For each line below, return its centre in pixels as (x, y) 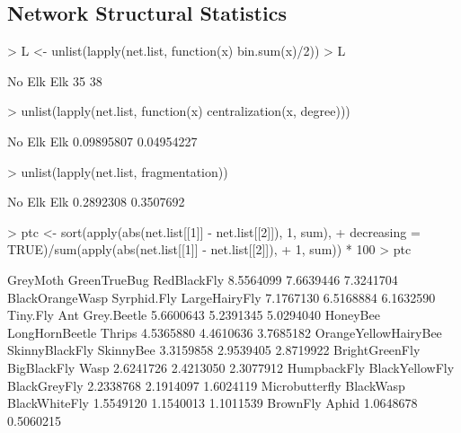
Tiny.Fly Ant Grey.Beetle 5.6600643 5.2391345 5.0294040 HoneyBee (194, 315)
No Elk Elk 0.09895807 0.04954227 (102, 141)
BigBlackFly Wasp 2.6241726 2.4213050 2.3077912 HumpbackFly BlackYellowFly (231, 367)
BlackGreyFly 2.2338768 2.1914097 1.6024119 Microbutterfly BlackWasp (206, 385)
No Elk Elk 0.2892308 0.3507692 (96, 202)
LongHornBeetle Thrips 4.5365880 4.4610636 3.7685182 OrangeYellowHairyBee (225, 332)
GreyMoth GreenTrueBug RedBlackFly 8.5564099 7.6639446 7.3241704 (203, 279)
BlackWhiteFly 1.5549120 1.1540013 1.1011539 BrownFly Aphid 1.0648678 (213, 403)
